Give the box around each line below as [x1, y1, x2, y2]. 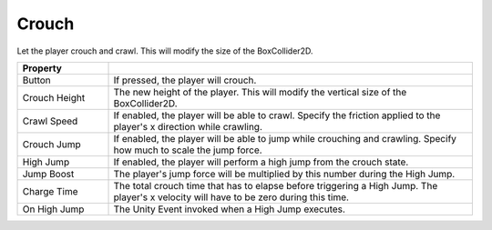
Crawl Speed [22, 115, 78, 127]
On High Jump [22, 203, 85, 215]
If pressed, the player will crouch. [113, 74, 257, 86]
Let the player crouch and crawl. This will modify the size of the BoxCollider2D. [16, 45, 313, 56]
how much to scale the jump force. [113, 144, 263, 156]
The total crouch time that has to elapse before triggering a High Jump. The [113, 179, 438, 192]
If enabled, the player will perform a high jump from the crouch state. [113, 155, 409, 168]
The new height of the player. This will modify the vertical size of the [113, 85, 407, 98]
